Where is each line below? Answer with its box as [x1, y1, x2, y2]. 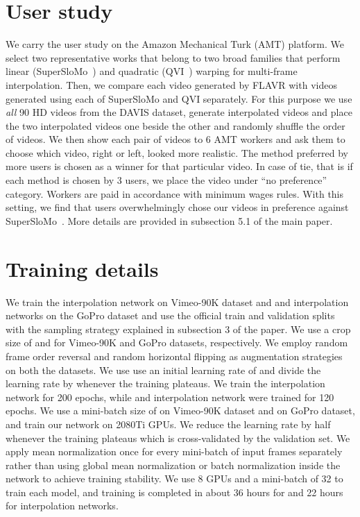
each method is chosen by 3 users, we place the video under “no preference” [6, 173, 327, 187]
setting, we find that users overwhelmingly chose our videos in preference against [6, 200, 349, 214]
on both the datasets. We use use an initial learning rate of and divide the [6, 362, 321, 377]
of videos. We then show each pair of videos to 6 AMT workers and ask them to [6, 132, 345, 146]
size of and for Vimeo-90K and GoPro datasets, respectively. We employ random [6, 335, 348, 350]
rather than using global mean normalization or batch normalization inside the [6, 457, 341, 472]
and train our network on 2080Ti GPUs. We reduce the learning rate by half [6, 416, 331, 431]
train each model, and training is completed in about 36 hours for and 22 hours [6, 484, 343, 499]
